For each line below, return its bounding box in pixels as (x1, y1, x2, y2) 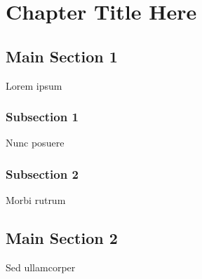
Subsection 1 (6, 108, 79, 125)
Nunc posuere (6, 135, 65, 150)
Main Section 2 (6, 227, 118, 249)
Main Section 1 (6, 45, 118, 67)
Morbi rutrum (6, 193, 66, 207)
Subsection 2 (6, 165, 79, 182)
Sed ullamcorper (6, 260, 76, 274)
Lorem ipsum (6, 78, 62, 93)
